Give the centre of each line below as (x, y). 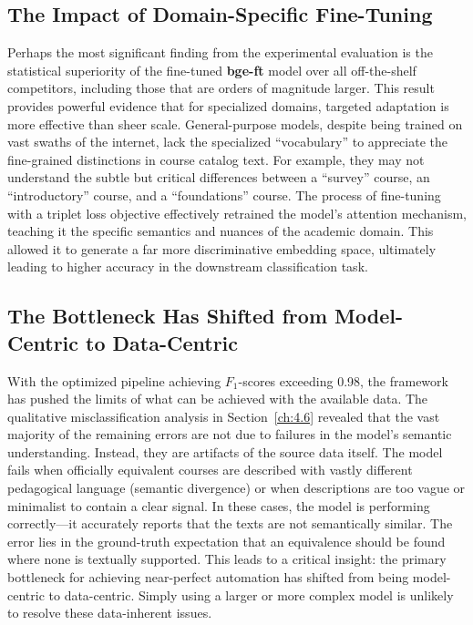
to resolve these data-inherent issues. (110, 613)
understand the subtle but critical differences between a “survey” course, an (219, 177)
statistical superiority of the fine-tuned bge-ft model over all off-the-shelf (212, 70)
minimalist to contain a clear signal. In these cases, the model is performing (219, 505)
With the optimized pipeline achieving (114, 380)
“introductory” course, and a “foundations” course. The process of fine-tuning (224, 195)
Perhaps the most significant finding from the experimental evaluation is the (220, 52)
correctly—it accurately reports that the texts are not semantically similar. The (230, 523)
